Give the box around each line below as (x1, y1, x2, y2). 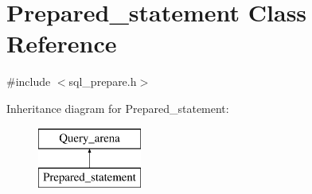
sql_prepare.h (68, 73, 137, 90)
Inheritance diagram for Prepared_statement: (6, 99, 229, 116)
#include (6, 73, 51, 90)
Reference (6, 27, 117, 60)
